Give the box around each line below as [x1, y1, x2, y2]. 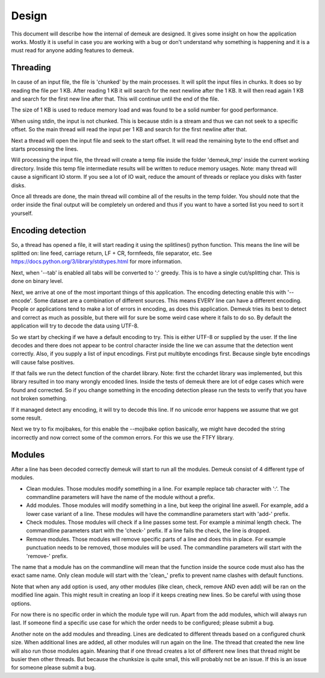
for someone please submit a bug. [11, 664, 96, 671]
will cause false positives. [11, 358, 75, 365]
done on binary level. [11, 278, 63, 285]
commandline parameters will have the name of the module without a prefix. [26, 493, 215, 500]
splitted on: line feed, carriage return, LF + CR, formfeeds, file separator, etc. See [11, 250, 212, 257]
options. [11, 600, 32, 607]
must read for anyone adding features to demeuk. [11, 47, 135, 54]
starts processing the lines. [11, 145, 78, 152]
